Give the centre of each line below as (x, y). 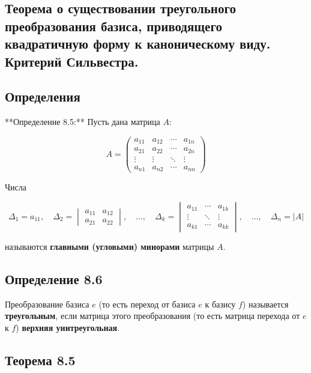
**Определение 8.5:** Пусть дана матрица (83, 122)
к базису (220, 304)
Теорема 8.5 (40, 359)
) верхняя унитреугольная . (68, 327)
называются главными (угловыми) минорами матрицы (110, 246)
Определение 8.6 (54, 278)
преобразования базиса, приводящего (113, 26)
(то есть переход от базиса (147, 304)
